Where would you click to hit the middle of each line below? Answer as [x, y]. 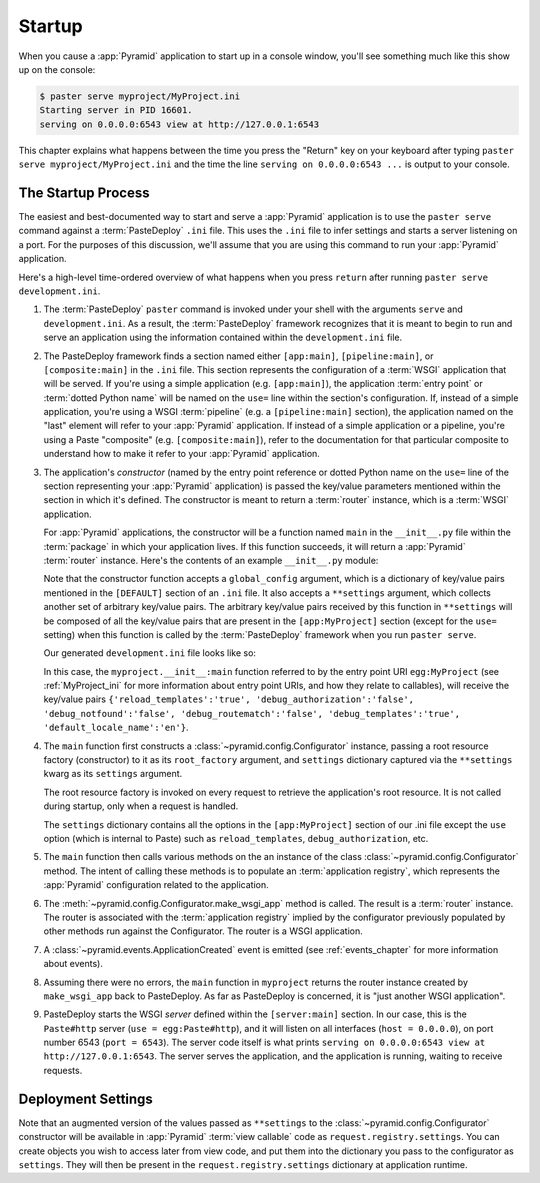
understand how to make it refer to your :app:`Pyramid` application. [181, 454]
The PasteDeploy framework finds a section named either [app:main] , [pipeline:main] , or [238, 356]
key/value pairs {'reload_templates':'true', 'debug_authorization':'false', [229, 699]
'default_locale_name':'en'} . [116, 727]
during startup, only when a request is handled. [141, 806]
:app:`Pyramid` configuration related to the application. [156, 885]
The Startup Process [84, 192]
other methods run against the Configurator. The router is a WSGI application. [203, 931]
